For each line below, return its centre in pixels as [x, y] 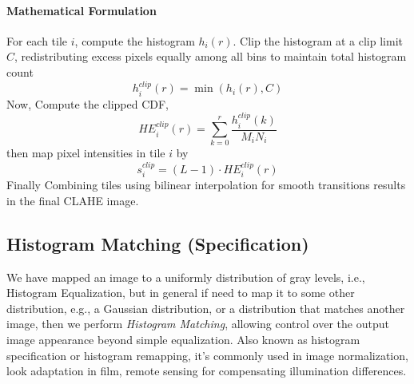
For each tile [37, 40]
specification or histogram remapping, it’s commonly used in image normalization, [207, 355]
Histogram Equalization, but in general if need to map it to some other [181, 293]
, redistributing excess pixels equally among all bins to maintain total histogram [211, 56]
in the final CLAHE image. [73, 200]
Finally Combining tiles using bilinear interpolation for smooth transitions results [206, 185]
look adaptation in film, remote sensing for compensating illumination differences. [207, 371]
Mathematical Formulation [82, 10]
